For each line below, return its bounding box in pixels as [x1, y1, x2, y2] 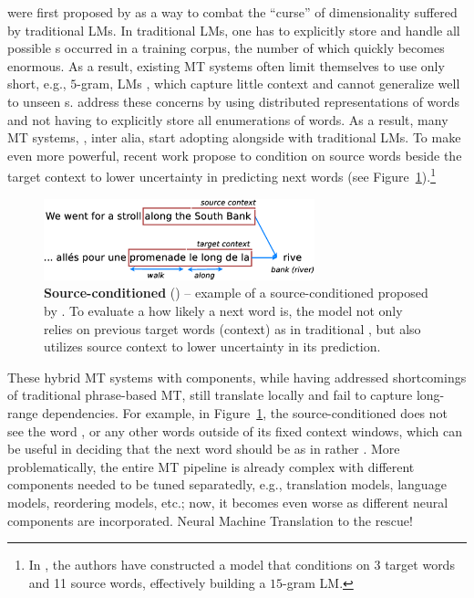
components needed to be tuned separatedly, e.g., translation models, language [7, 475, 447, 494]
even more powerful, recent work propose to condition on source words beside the [7, 145, 462, 164]
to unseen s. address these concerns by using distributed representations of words [7, 91, 460, 110]
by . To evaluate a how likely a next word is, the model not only [44, 301, 403, 320]
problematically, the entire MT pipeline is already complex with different [7, 456, 415, 476]
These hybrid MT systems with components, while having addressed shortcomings [7, 367, 467, 386]
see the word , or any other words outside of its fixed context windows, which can [7, 421, 463, 440]
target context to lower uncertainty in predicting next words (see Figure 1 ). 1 [7, 164, 436, 185]
